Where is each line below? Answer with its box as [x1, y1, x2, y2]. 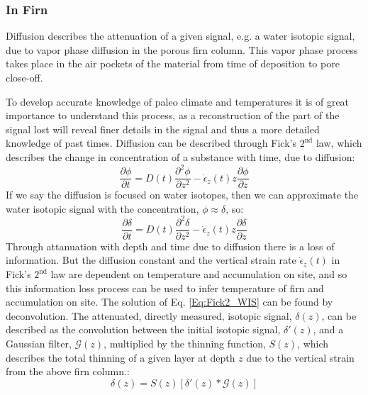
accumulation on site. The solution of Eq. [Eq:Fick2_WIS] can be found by [6, 294, 333, 309]
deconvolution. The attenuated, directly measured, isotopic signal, [6, 308, 292, 323]
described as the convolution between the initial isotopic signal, [6, 322, 281, 337]
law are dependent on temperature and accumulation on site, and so [50, 267, 347, 282]
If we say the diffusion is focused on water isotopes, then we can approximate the [6, 187, 359, 202]
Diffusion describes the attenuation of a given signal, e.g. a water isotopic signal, [6, 28, 355, 43]
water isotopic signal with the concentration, [6, 201, 199, 216]
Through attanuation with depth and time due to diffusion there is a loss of [6, 238, 335, 253]
